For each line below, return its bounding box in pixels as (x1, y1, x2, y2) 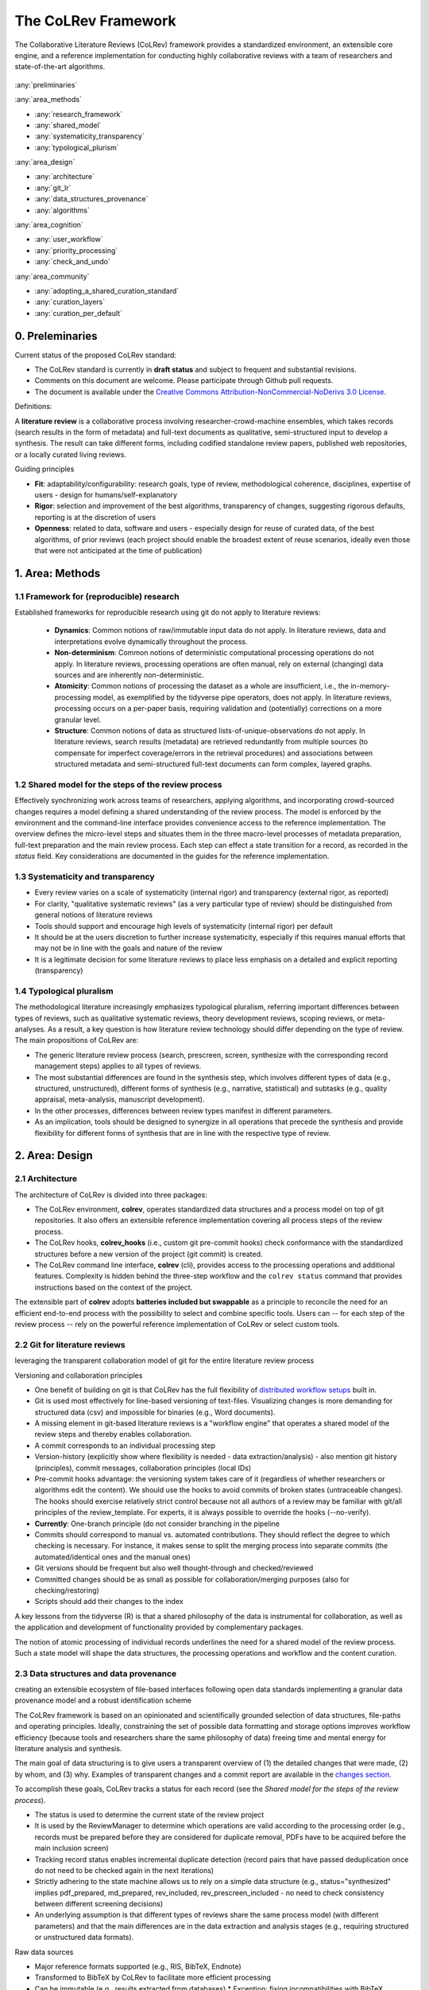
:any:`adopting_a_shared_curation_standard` (34, 286, 180, 295)
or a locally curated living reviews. (14, 450, 127, 459)
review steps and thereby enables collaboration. (34, 1430, 192, 1439)
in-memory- (350, 681, 390, 691)
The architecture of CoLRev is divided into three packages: (14, 1190, 208, 1200)
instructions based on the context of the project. (34, 1282, 193, 1292)
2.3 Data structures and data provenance (14, 1668, 177, 1679)
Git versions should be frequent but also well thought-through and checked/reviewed (34, 1563, 314, 1573)
